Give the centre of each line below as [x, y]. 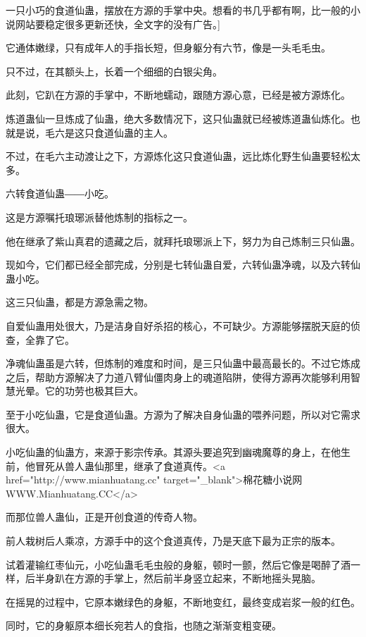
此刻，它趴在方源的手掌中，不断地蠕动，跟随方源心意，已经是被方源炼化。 [178, 95]
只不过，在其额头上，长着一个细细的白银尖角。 [114, 71]
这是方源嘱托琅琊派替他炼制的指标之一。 [99, 217]
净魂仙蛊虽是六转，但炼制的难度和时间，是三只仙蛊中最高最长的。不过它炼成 [183, 363]
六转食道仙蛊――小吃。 [60, 193]
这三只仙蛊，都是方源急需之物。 [80, 302]
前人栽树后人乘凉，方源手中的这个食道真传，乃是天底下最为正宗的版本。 [173, 541]
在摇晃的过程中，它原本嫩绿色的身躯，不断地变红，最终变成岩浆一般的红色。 [183, 601]
